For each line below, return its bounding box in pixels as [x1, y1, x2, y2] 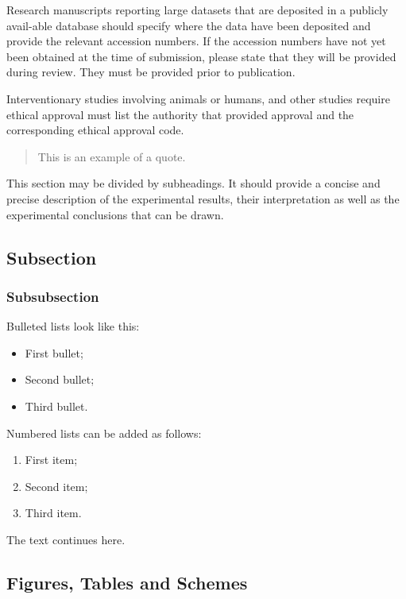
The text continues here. [6, 531, 126, 547]
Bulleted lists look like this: [6, 318, 140, 334]
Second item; [25, 477, 88, 494]
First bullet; [25, 344, 83, 361]
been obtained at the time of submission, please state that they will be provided [6, 48, 396, 64]
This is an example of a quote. [37, 148, 186, 164]
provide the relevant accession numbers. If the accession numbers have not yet [6, 33, 386, 49]
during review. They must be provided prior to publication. [6, 64, 296, 80]
